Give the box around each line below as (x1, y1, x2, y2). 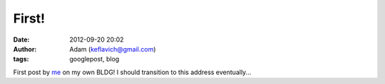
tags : (13, 55, 29, 64)
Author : (13, 44, 37, 53)
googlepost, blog (69, 55, 120, 64)
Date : (13, 35, 30, 44)
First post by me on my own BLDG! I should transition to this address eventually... (13, 68, 252, 76)
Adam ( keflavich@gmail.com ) (69, 44, 156, 53)
